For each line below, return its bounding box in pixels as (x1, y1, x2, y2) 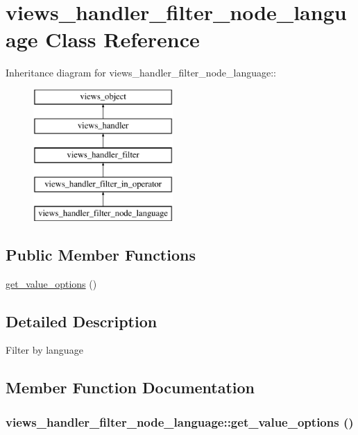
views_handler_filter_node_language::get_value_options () (6, 413, 354, 430)
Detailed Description (6, 310, 157, 331)
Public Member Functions (6, 243, 196, 265)
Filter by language (6, 343, 83, 357)
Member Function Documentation (6, 377, 255, 398)
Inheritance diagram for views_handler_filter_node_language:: (6, 65, 276, 80)
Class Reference (45, 25, 200, 54)
